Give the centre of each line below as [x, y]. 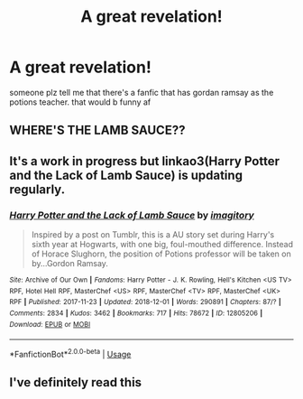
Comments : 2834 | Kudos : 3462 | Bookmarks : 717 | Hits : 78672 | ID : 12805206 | [136, 313]
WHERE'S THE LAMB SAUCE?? [97, 130]
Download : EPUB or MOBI [50, 324]
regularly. [37, 189]
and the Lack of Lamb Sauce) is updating [126, 175]
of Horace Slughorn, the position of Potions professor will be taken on [161, 254]
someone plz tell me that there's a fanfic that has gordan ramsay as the [142, 92]
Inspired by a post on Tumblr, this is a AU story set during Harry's [153, 235]
